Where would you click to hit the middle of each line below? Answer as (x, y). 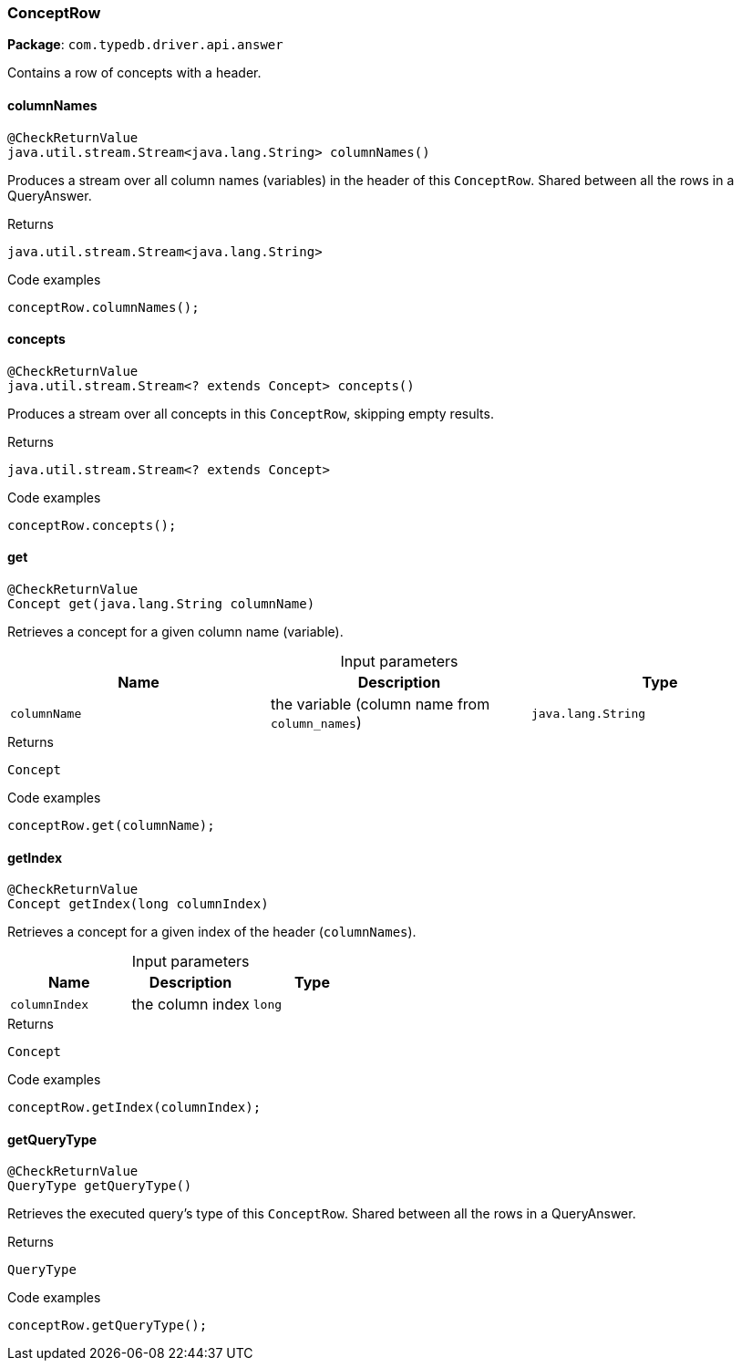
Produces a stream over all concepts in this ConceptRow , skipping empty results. (251, 413)
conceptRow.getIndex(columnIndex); (134, 1108)
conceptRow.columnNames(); (103, 307)
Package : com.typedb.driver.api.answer (145, 45)
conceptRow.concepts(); (92, 525)
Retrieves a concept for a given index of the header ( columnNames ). (212, 932)
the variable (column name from (380, 705)
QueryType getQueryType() (100, 1186)
